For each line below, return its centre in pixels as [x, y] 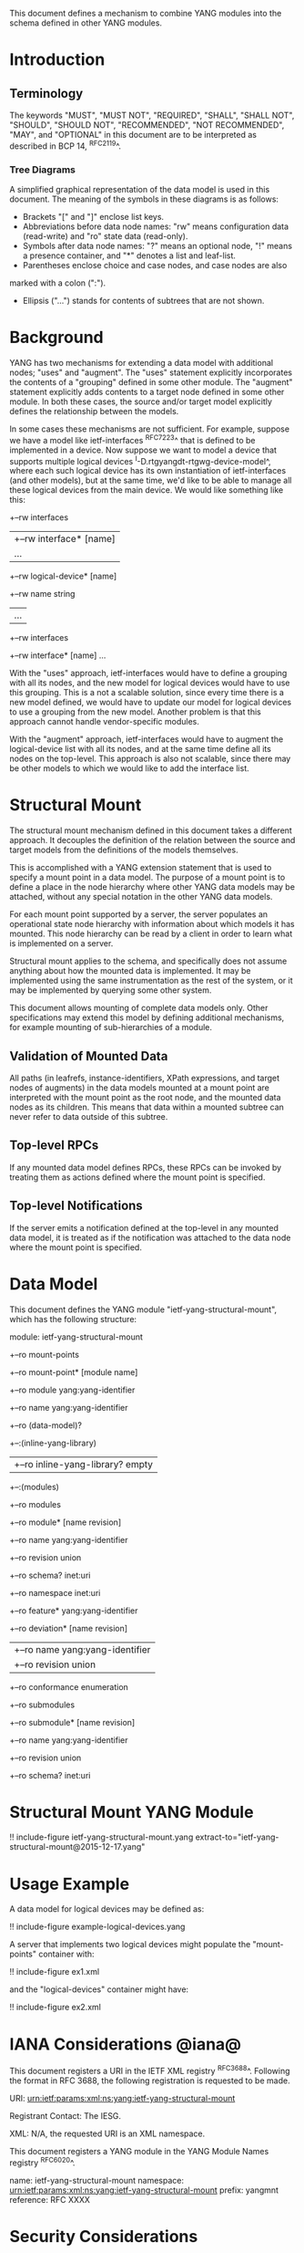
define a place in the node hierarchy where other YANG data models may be [152, 887]
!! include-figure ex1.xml [55, 1972]
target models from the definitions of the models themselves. [124, 850]
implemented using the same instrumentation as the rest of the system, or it [151, 981]
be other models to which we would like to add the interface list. [129, 768]
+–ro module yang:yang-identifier [72, 1390]
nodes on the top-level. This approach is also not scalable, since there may [150, 759]
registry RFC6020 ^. [42, 2162]
